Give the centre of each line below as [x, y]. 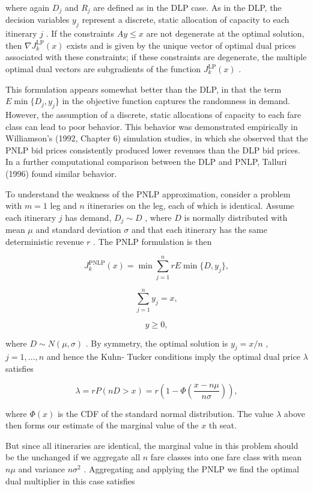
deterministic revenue [45, 241]
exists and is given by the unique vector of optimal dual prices [181, 45]
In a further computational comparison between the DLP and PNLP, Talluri [146, 162]
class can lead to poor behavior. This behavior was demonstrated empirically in [152, 126]
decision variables [38, 20]
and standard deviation [78, 230]
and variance [41, 469]
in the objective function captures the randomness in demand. [176, 101]
